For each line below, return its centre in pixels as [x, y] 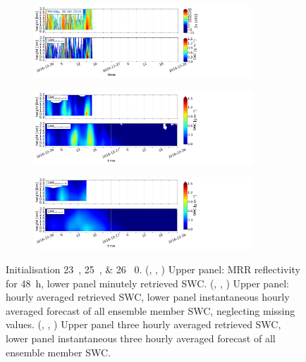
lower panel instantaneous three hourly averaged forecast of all [141, 338]
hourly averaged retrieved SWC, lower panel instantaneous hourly [148, 297]
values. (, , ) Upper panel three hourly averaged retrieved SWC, [143, 324]
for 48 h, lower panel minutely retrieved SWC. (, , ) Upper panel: [147, 283]
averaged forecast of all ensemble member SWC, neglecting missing [151, 310]
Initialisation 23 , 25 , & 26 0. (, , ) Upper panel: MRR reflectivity [153, 269]
